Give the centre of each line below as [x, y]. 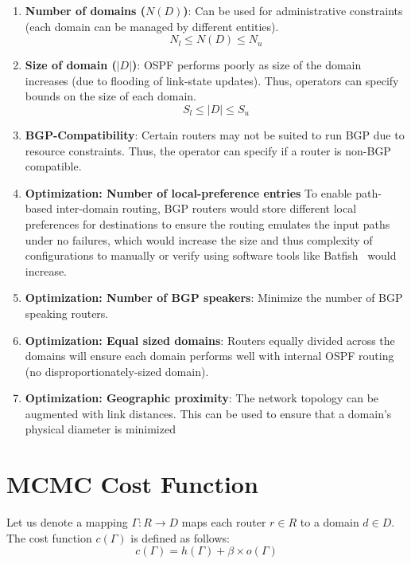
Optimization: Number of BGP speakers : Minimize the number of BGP [214, 298]
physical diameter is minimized [100, 429]
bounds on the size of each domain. [111, 96]
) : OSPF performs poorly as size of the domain [247, 65]
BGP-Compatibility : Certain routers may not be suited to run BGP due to [215, 134]
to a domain [330, 522]
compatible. [53, 166]
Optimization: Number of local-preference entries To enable [188, 192]
